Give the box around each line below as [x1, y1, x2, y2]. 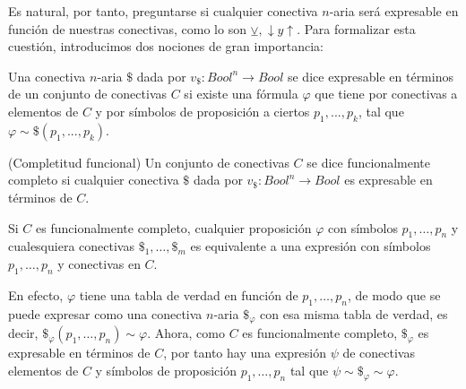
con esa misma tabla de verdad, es [260, 304, 448, 323]
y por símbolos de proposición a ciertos [95, 101, 310, 120]
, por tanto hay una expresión [163, 343, 326, 362]
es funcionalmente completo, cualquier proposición [36, 218, 312, 237]
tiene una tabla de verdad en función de [79, 285, 298, 304]
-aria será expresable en [329, 2, 459, 20]
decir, [8, 324, 39, 342]
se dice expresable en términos [287, 66, 453, 85]
